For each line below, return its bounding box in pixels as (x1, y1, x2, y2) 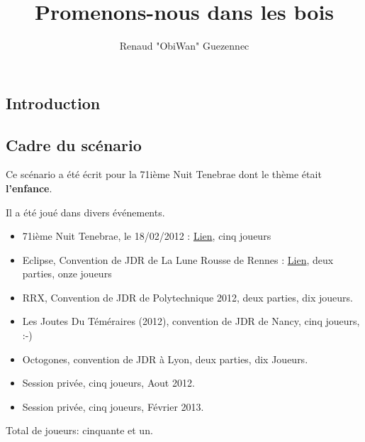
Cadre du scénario (6, 133, 142, 155)
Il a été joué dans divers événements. (6, 204, 165, 219)
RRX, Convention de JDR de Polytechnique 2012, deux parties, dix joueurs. (22, 289, 353, 304)
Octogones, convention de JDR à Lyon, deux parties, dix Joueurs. (22, 351, 308, 366)
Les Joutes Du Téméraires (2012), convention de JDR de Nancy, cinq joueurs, (22, 314, 360, 328)
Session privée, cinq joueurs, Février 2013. (22, 399, 204, 414)
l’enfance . (6, 180, 52, 195)
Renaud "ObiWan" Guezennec (119, 38, 249, 53)
